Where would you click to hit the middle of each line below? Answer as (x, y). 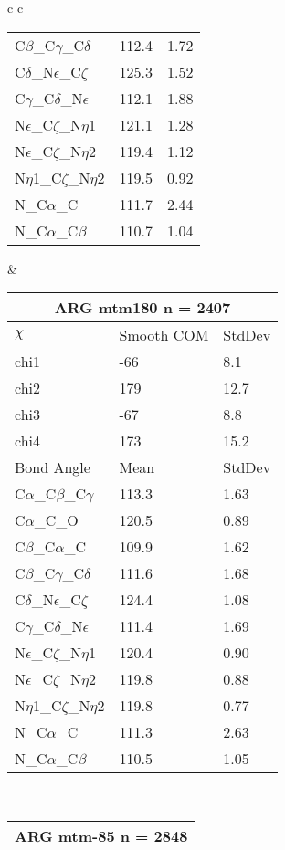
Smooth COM (164, 335)
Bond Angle (53, 467)
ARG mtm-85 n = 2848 (101, 835)
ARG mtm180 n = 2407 (142, 308)
